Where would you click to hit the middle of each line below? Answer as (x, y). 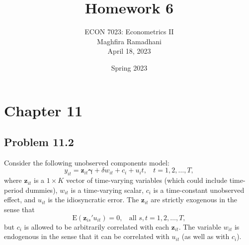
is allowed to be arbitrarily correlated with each (97, 226)
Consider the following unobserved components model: (87, 162)
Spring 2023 (129, 67)
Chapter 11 (43, 110)
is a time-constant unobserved (199, 190)
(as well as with (206, 236)
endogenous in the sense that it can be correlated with (87, 236)
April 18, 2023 (129, 51)
